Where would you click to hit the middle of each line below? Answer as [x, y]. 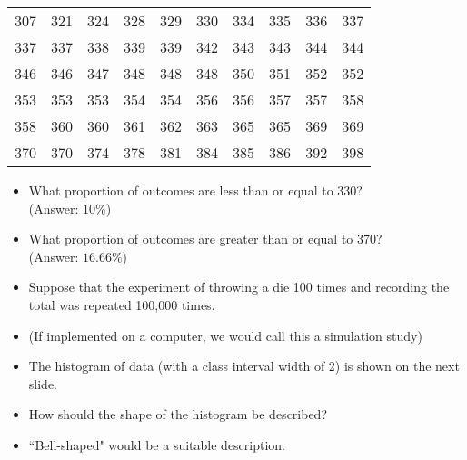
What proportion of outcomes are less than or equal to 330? [195, 190]
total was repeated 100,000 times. [122, 304]
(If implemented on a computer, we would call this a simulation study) [225, 335]
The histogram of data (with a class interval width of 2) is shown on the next [244, 366]
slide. [43, 383]
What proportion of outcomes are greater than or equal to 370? [205, 239]
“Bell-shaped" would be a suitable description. [157, 444]
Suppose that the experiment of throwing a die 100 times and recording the [239, 287]
